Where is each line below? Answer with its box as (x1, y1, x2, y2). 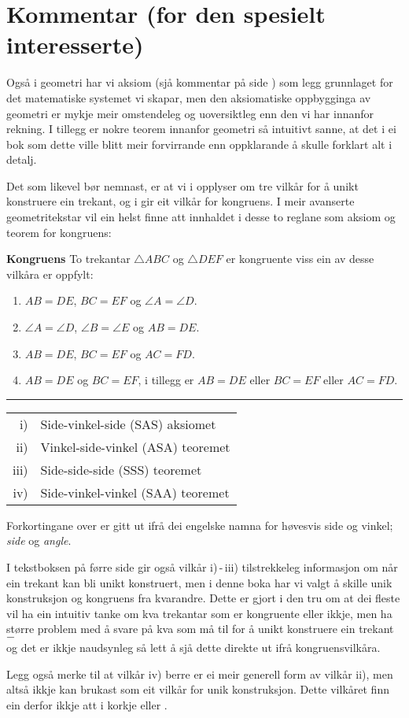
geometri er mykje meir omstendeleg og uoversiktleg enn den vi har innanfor (6, 105, 374, 121)
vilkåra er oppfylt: (6, 265, 94, 282)
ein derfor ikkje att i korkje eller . (6, 696, 168, 712)
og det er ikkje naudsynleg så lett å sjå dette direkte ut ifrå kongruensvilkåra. (6, 638, 381, 655)
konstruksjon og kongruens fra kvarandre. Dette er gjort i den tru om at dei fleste (6, 590, 400, 606)
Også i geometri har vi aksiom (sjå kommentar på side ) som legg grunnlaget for (6, 74, 393, 91)
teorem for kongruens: (6, 224, 112, 240)
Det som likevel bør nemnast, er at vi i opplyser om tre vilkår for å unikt (6, 177, 359, 194)
